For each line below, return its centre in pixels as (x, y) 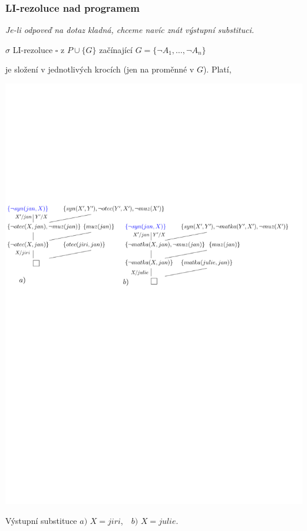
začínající (116, 49)
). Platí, (217, 69)
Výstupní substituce (41, 520)
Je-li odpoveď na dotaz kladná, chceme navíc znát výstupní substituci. (130, 30)
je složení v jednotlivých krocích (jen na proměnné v (100, 69)
